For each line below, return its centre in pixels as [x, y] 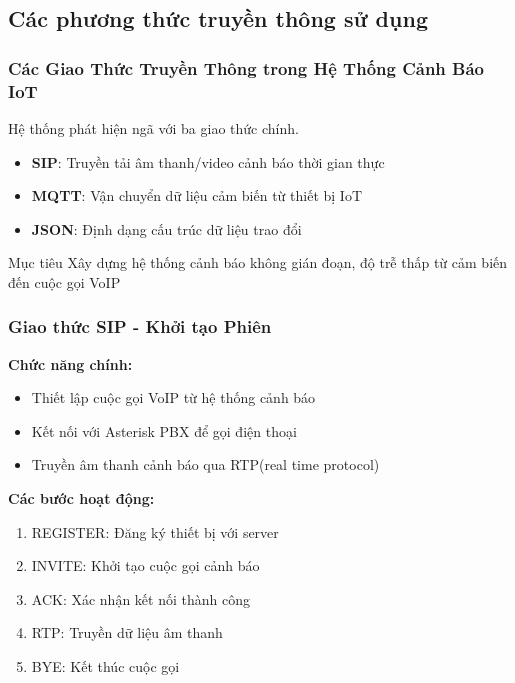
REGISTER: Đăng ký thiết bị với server [155, 531]
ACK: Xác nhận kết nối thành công [140, 598]
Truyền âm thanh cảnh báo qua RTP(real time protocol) [205, 464]
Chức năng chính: [70, 363]
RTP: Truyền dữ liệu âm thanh [127, 632]
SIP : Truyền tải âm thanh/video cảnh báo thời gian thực [208, 161]
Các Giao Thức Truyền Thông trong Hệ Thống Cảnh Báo [246, 67]
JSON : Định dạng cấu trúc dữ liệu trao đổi [166, 228]
